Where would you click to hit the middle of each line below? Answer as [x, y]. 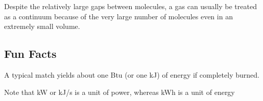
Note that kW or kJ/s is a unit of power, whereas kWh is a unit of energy [119, 92]
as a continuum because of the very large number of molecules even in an [118, 16]
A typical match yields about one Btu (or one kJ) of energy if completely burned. [132, 74]
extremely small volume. [42, 26]
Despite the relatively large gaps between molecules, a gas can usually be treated [130, 6]
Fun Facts [30, 54]
